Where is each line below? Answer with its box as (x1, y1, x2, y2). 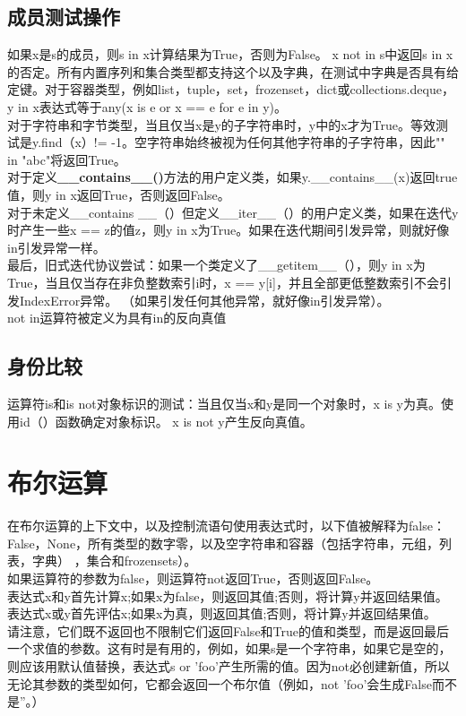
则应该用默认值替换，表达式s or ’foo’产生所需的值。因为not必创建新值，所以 (7, 656, 451, 675)
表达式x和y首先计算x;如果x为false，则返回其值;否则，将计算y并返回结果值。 (7, 586, 448, 605)
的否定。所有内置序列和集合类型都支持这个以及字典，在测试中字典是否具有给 (7, 62, 459, 81)
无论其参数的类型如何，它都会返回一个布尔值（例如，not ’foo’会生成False (7, 674, 432, 693)
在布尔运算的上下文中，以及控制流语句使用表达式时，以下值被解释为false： (7, 516, 445, 535)
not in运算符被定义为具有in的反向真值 (7, 308, 227, 327)
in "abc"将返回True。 (7, 150, 126, 168)
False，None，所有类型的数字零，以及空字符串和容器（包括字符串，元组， (7, 533, 440, 552)
